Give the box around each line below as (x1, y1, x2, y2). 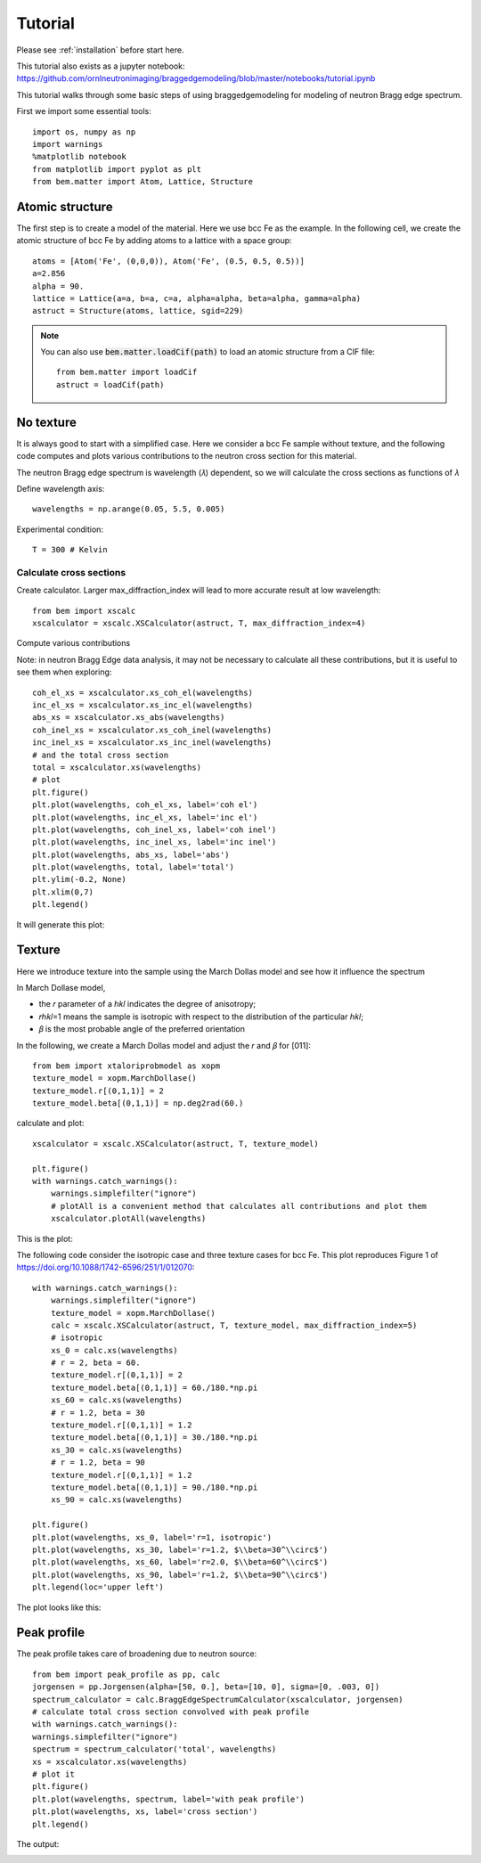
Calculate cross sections (16, 566, 126, 578)
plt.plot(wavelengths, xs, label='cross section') (32, 1807, 258, 1817)
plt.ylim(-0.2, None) (32, 874, 126, 885)
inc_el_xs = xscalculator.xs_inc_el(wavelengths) (32, 700, 254, 710)
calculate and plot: (16, 1118, 85, 1129)
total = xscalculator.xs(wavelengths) (32, 762, 202, 772)
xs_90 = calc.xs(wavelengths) (50, 1495, 183, 1505)
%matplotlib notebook (32, 151, 126, 162)
